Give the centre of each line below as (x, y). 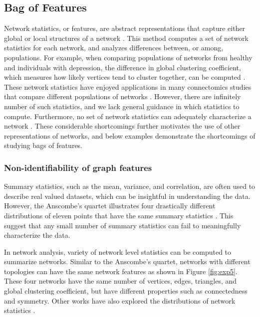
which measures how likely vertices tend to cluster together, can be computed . (125, 77)
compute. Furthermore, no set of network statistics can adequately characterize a (128, 116)
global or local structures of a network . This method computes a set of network (126, 38)
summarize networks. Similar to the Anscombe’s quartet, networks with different (127, 261)
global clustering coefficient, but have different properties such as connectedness (126, 291)
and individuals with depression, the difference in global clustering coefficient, (123, 67)
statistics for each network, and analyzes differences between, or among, (114, 48)
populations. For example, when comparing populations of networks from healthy (128, 57)
